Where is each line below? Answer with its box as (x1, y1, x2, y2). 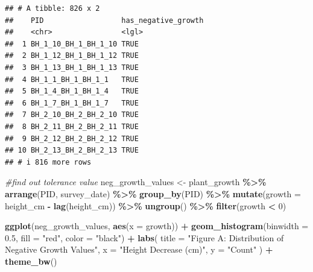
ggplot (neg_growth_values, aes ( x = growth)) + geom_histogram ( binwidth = (5, 220, 309, 232)
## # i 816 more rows (5, 157, 92, 166)
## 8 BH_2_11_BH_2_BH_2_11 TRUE (5, 122, 139, 131)
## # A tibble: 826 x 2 (5, 4, 100, 13)
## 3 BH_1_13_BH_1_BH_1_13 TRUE (5, 63, 139, 72)
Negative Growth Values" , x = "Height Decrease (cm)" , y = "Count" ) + (5, 243, 273, 256)
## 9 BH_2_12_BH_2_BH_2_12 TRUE (5, 134, 139, 143)
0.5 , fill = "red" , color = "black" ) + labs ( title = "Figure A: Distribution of (5, 231, 284, 244)
